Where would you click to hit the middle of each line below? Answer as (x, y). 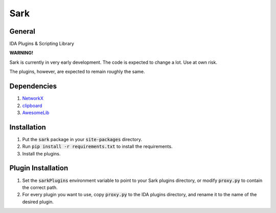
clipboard (32, 105)
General (22, 31)
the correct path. (40, 187)
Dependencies (33, 86)
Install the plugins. (41, 153)
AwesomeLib (36, 113)
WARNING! (21, 53)
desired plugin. (38, 202)
